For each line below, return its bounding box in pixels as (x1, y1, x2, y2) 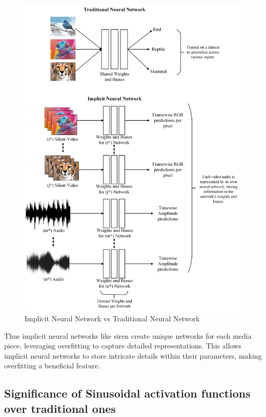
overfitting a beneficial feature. (4, 360, 100, 371)
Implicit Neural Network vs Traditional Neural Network (25, 313, 200, 324)
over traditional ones (4, 400, 116, 416)
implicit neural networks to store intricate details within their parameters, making (4, 350, 262, 361)
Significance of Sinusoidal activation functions (4, 385, 251, 401)
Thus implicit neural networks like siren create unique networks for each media (4, 330, 252, 341)
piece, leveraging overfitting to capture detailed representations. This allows (4, 340, 241, 351)
